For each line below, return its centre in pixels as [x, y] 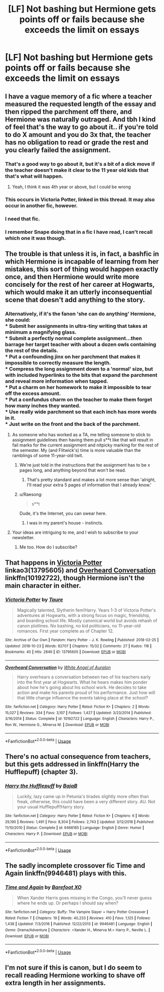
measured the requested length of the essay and [81, 104]
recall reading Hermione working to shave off [75, 976]
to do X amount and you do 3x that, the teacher [78, 135]
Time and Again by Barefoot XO [43, 887]
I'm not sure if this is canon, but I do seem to [74, 968]
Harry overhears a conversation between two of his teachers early [84, 677]
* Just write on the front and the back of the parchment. [73, 424]
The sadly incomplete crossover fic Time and [75, 865]
